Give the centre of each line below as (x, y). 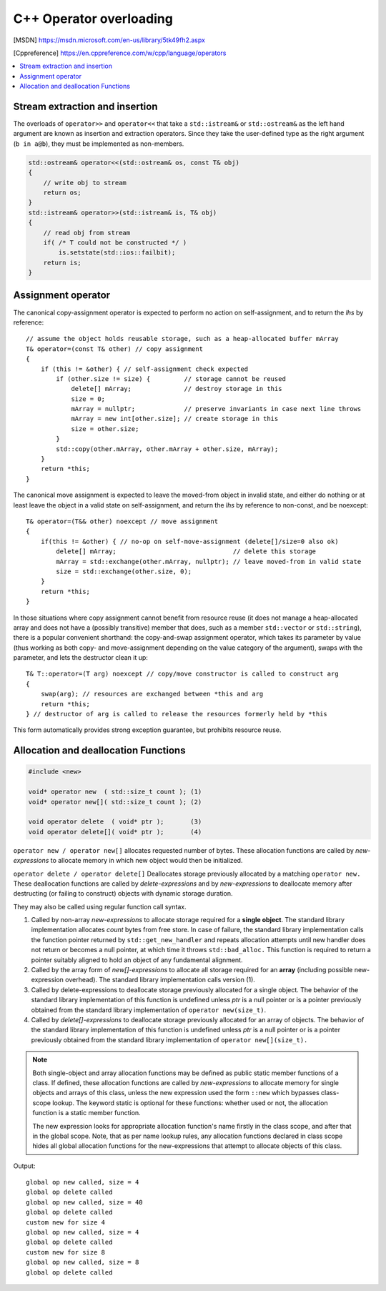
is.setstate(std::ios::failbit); (117, 253)
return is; (62, 262)
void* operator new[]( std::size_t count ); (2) (115, 802)
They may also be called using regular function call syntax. (100, 906)
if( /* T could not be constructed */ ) (115, 242)
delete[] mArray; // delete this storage (186, 551)
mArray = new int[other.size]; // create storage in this (175, 419)
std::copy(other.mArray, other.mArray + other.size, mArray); (167, 449)
